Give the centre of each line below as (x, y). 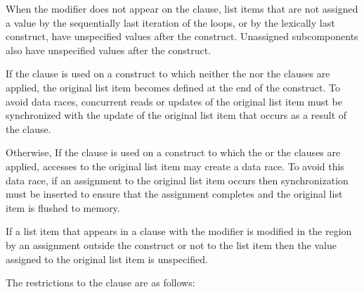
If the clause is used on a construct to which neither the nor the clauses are (168, 74)
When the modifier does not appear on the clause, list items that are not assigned (182, 8)
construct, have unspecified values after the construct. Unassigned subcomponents (182, 36)
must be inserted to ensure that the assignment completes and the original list (174, 194)
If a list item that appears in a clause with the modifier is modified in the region (179, 231)
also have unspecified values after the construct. (109, 50)
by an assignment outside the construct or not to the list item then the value (171, 245)
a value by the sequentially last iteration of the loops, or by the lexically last (170, 22)
